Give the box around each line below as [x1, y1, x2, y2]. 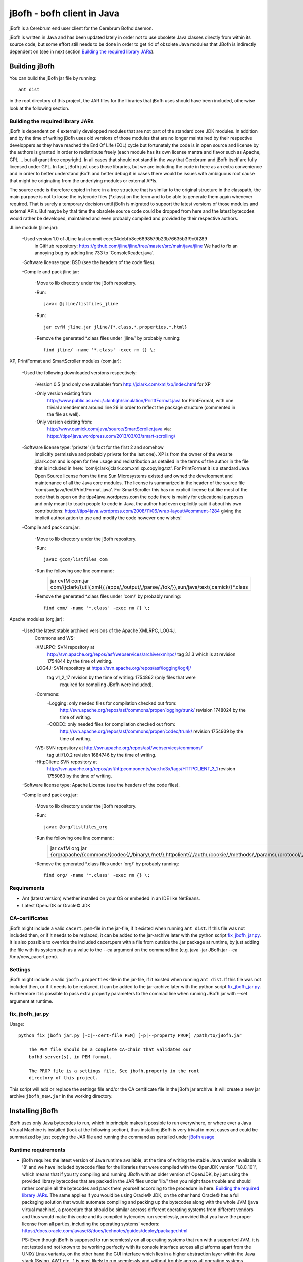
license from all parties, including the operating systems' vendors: [22, 1221, 160, 1227]
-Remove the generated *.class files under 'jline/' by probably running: [34, 335, 181, 341]
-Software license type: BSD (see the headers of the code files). [22, 259, 156, 265]
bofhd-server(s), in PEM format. [28, 1054, 112, 1060]
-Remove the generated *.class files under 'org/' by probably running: [34, 861, 179, 867]
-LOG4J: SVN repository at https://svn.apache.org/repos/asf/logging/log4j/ [34, 665, 191, 671]
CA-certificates [9, 915, 48, 922]
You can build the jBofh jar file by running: [9, 75, 97, 81]
